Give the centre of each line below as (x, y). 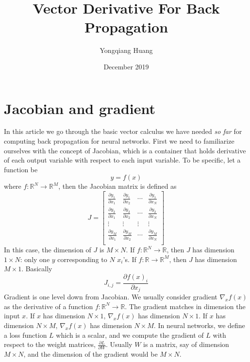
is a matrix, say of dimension (186, 344)
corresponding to (82, 259)
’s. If (130, 259)
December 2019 (126, 66)
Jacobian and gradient (80, 108)
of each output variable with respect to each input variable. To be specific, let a (122, 160)
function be (21, 169)
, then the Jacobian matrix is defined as (117, 186)
